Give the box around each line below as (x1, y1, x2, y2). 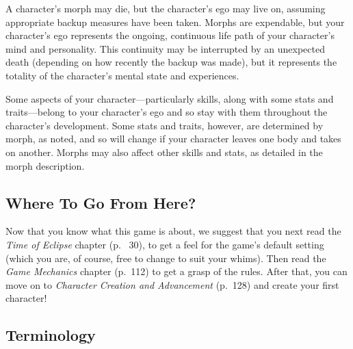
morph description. (5, 158, 85, 172)
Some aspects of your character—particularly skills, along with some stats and (5, 91, 334, 105)
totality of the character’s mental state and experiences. (5, 68, 239, 82)
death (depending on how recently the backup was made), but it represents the (5, 55, 337, 69)
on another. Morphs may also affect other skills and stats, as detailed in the (5, 144, 323, 159)
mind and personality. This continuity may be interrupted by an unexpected (5, 41, 325, 55)
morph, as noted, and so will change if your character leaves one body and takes (5, 131, 341, 146)
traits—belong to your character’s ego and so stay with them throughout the (5, 105, 328, 119)
